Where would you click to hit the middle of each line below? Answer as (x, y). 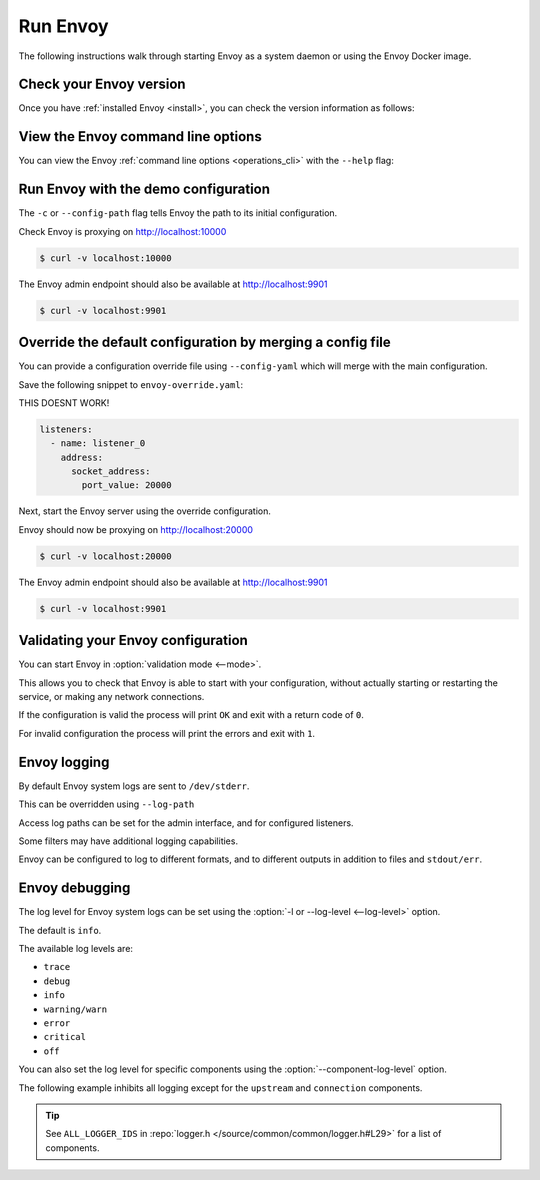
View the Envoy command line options (140, 136)
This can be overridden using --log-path (106, 804)
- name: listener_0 (98, 443)
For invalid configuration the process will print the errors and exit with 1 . (166, 733)
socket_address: (111, 471)
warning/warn (75, 1009)
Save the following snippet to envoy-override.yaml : (131, 384)
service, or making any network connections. (111, 697)
